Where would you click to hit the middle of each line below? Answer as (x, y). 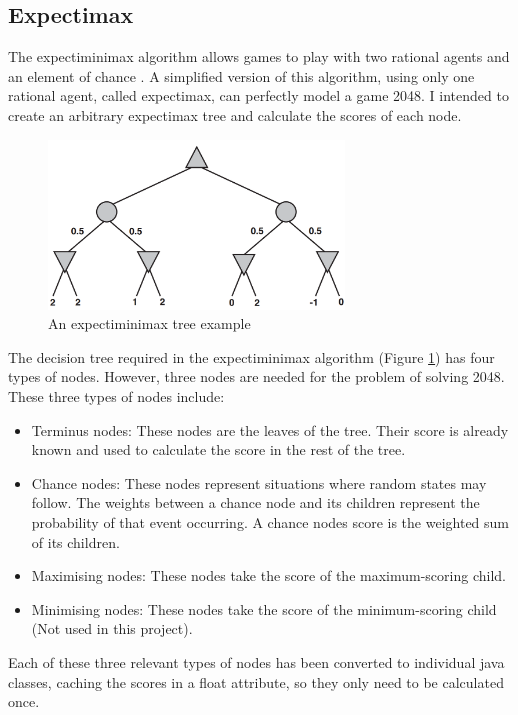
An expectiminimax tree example (149, 323)
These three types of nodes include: (116, 396)
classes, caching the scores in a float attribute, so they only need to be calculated (256, 681)
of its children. (75, 541)
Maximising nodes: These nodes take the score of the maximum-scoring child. (268, 575)
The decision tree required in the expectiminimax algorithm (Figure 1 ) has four (251, 356)
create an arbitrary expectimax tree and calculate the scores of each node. (235, 114)
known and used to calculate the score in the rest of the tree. (218, 449)
